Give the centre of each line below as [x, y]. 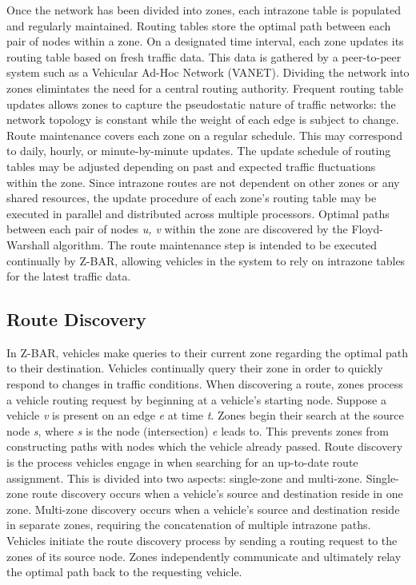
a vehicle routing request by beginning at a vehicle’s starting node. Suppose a [196, 399]
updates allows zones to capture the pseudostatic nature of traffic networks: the [201, 103]
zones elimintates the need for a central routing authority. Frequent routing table [205, 88]
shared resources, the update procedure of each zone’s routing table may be [192, 198]
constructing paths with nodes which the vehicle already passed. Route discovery [205, 446]
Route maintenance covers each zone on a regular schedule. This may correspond [204, 135]
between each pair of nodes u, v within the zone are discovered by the [177, 229]
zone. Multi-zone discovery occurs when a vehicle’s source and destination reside [203, 509]
